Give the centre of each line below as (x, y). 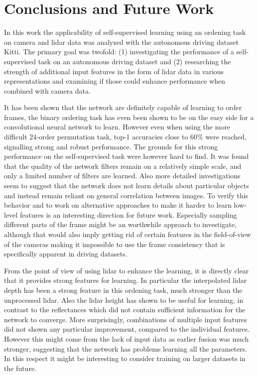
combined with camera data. (47, 90)
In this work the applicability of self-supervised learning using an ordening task (125, 32)
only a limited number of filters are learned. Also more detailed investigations (122, 176)
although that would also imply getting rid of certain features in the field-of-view (128, 234)
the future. (20, 368)
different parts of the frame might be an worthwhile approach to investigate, (121, 224)
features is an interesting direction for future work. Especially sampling (128, 214)
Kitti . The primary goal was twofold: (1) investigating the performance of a (119, 52)
